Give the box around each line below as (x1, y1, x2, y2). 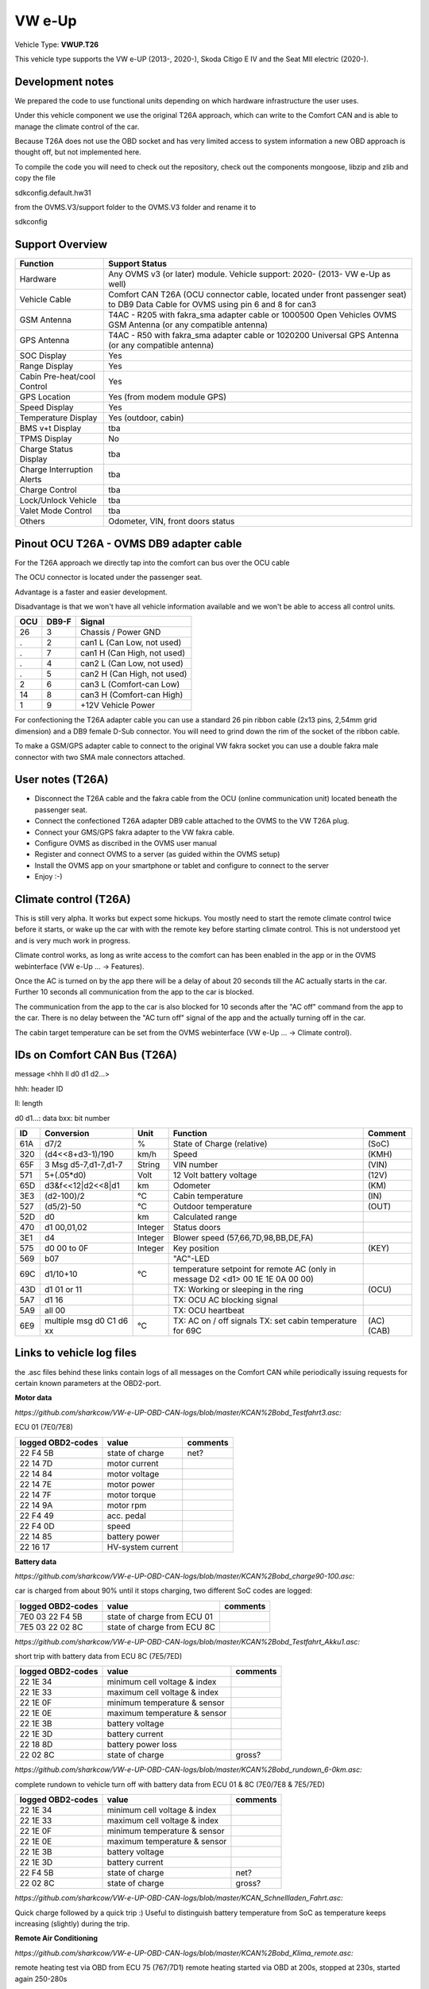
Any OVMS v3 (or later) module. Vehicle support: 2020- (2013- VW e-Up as (108, 269, 391, 280)
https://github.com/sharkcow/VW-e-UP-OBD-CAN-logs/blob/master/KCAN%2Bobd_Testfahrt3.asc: (14, 1407, 342, 1417)
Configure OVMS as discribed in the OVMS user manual (34, 838, 218, 847)
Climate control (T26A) (14, 892, 131, 906)
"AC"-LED (172, 1253, 211, 1264)
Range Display (19, 360, 74, 372)
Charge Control (19, 485, 77, 496)
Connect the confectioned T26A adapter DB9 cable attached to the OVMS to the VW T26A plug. (34, 816, 350, 826)
